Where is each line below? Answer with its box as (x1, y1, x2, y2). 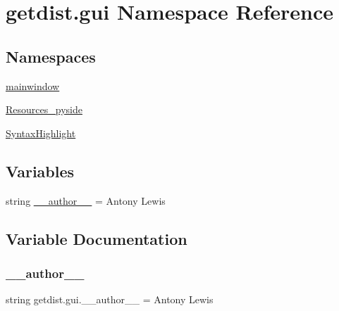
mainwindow (6, 78, 60, 93)
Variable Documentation (6, 227, 187, 249)
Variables (6, 160, 75, 182)
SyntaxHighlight (6, 125, 76, 140)
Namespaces (6, 45, 96, 67)
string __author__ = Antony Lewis (6, 193, 166, 208)
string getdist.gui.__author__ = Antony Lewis (6, 292, 214, 307)
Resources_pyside (6, 102, 82, 117)
